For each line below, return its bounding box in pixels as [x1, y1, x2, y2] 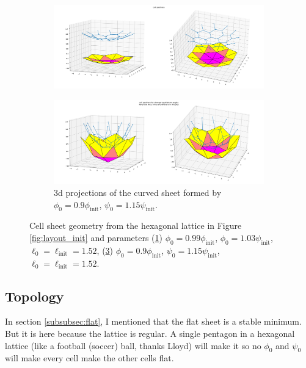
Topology [5, 286, 64, 305]
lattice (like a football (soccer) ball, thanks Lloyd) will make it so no [5, 339, 261, 352]
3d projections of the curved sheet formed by [54, 186, 222, 198]
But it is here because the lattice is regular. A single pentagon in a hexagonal [5, 327, 295, 339]
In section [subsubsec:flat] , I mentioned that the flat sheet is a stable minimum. [5, 315, 302, 328]
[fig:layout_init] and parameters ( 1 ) [29, 231, 162, 244]
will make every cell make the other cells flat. [5, 352, 174, 364]
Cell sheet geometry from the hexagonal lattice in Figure [29, 219, 242, 232]
